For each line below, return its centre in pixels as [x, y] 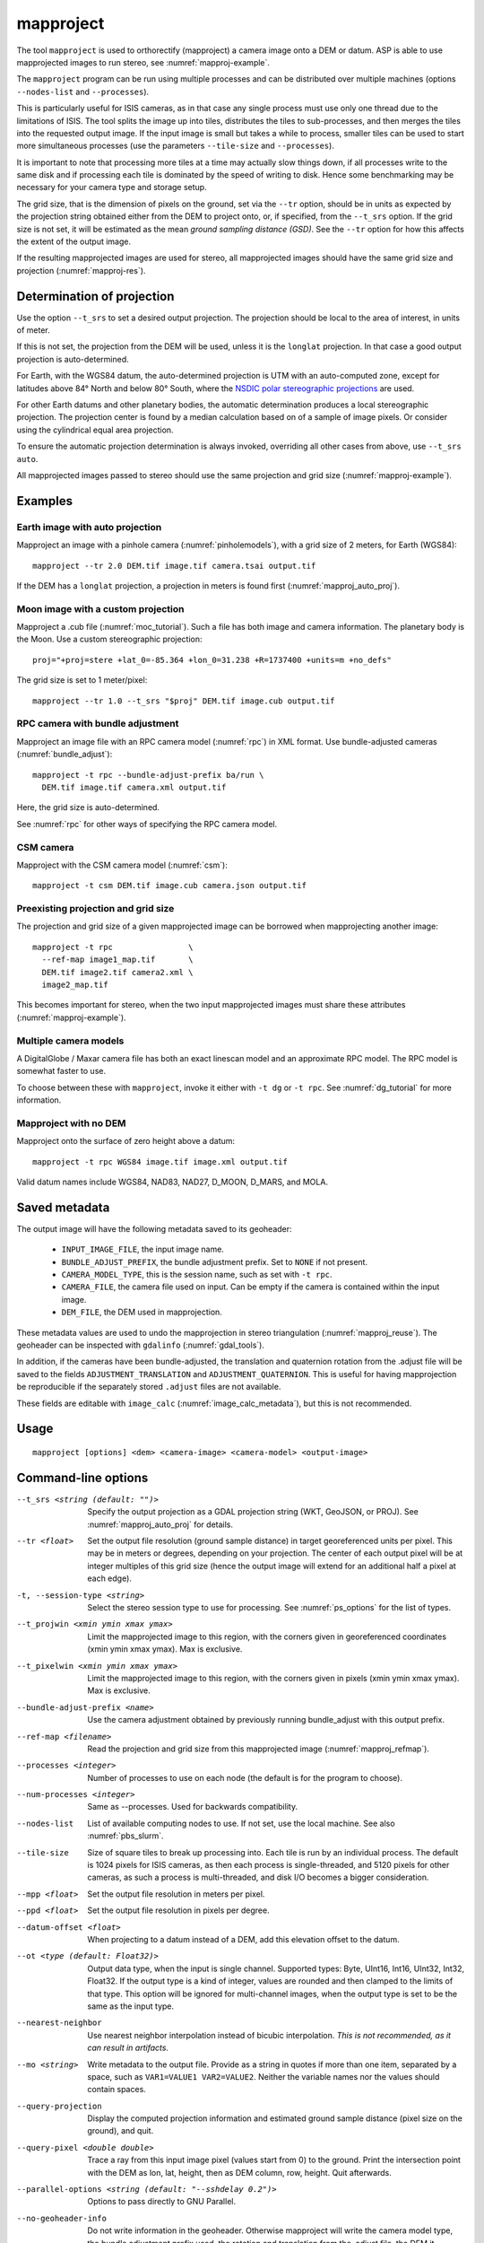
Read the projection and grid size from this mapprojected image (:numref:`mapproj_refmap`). [259, 1749]
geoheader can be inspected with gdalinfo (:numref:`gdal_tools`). [140, 1345]
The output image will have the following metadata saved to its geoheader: [154, 1228]
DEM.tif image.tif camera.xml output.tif [134, 787]
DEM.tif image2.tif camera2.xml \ [117, 972]
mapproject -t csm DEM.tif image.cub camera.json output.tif [169, 886]
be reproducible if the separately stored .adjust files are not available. [149, 1387]
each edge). [109, 1578]
